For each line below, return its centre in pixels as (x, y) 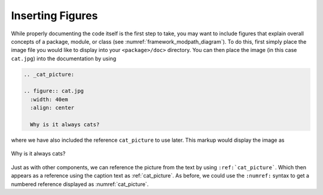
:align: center (52, 108)
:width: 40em (49, 99)
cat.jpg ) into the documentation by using (64, 58)
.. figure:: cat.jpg (54, 91)
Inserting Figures (54, 16)
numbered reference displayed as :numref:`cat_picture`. (80, 184)
